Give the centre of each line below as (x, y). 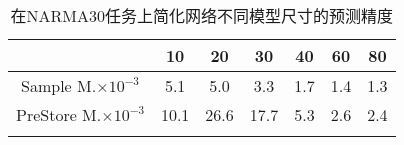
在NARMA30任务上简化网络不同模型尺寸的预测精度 (202, 15)
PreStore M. (59, 114)
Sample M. (59, 85)
